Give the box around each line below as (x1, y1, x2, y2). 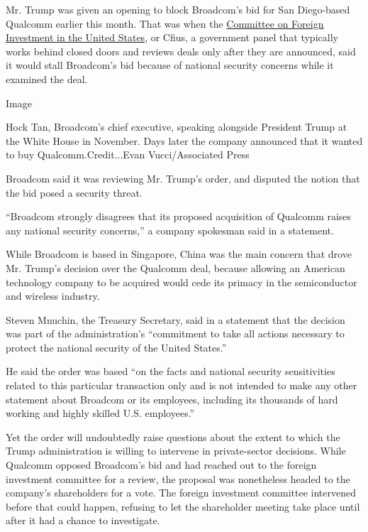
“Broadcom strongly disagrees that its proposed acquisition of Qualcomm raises (6, 209, 352, 224)
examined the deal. (6, 71, 88, 86)
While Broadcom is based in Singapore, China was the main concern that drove (6, 246, 352, 261)
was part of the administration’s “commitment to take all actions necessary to (6, 326, 345, 341)
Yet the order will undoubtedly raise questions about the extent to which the (6, 429, 340, 444)
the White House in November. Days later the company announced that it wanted (6, 133, 363, 148)
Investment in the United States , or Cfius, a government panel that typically (6, 30, 338, 45)
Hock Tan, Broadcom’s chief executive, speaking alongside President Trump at (6, 119, 347, 134)
